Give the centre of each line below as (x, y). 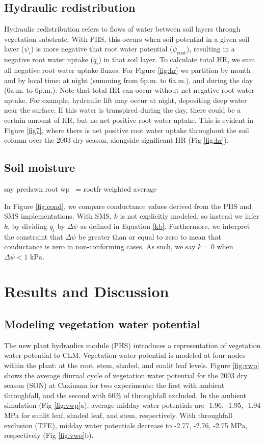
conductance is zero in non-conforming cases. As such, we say (100, 246)
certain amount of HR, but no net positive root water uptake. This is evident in (129, 120)
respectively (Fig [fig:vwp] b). (49, 435)
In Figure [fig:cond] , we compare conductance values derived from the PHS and (128, 206)
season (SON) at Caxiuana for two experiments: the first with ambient (114, 385)
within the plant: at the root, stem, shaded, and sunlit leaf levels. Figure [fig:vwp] (132, 365)
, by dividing (28, 226)
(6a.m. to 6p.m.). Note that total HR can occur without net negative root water (129, 90)
